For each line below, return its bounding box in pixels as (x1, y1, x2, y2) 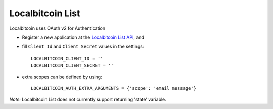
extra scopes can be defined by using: (22, 74, 102, 80)
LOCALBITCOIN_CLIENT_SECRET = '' (31, 63, 114, 68)
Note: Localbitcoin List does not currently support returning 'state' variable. (9, 96, 166, 103)
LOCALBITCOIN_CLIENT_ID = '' (31, 56, 103, 61)
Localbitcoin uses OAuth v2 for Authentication (9, 25, 106, 31)
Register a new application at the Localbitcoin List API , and (22, 34, 144, 40)
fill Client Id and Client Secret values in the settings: (22, 43, 144, 50)
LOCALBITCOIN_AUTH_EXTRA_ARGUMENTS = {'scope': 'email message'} (31, 85, 197, 91)
